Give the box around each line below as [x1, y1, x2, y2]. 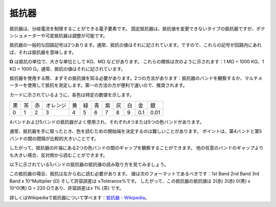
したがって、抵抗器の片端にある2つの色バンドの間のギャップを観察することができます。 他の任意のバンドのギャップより [9, 145, 264, 151]
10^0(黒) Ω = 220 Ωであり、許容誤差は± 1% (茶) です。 [9, 185, 124, 191]
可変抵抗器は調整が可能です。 [45, 32, 108, 38]
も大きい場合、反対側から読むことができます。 [9, 152, 108, 158]
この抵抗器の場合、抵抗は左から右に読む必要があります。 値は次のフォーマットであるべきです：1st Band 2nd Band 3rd [9, 171, 260, 177]
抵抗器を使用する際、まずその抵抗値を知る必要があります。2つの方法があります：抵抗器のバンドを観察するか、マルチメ [9, 75, 263, 81]
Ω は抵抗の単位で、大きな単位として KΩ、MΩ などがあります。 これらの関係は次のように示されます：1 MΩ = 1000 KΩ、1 [9, 59, 264, 65]
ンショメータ [9, 32, 37, 38]
